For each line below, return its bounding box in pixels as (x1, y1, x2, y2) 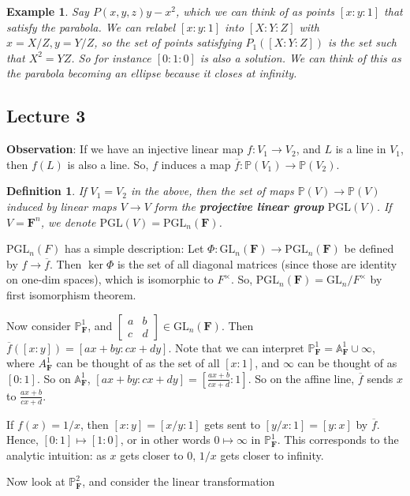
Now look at (6, 473, 65, 490)
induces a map (161, 156, 231, 172)
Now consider (6, 317, 71, 333)
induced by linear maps (6, 197, 117, 214)
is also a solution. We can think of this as (199, 49, 401, 66)
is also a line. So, (67, 156, 149, 172)
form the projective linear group (154, 197, 324, 214)
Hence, (6, 431, 39, 448)
